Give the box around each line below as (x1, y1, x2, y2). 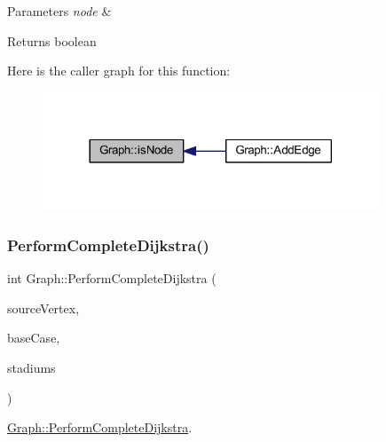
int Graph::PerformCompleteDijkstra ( (7, 269, 217, 288)
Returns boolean (7, 31, 97, 50)
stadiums (7, 359, 56, 377)
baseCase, (7, 328, 60, 347)
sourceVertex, (7, 298, 80, 317)
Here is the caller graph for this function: (7, 61, 231, 80)
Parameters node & (7, 2, 112, 20)
